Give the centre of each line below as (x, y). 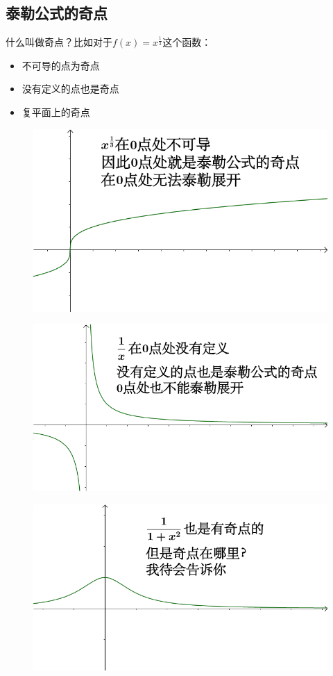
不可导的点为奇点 (61, 65)
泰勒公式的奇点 (57, 13)
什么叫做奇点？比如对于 (59, 42)
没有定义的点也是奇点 (70, 89)
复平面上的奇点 (56, 112)
